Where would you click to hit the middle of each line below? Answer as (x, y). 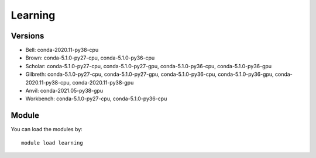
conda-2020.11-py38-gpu (103, 82)
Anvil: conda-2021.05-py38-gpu (64, 91)
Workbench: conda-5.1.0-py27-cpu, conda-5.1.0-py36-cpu (96, 99)
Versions (28, 36)
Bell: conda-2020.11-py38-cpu (62, 50)
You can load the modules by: (47, 129)
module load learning (52, 143)
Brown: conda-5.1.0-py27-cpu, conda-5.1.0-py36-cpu (90, 58)
